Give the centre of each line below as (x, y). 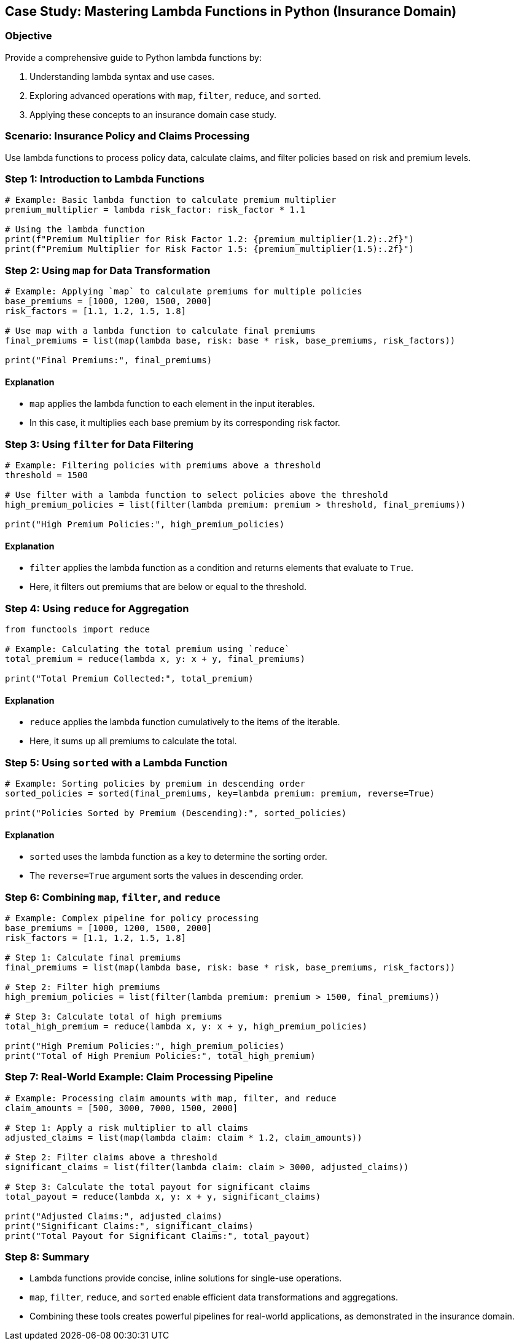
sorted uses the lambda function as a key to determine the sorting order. (178, 857)
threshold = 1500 (46, 475)
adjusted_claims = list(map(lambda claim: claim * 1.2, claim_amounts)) (184, 1137)
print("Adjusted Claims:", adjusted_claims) (114, 1216)
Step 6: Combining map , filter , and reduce (113, 897)
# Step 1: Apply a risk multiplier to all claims (127, 1127)
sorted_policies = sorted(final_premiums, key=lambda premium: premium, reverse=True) (220, 793)
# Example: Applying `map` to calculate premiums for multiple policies (184, 292)
